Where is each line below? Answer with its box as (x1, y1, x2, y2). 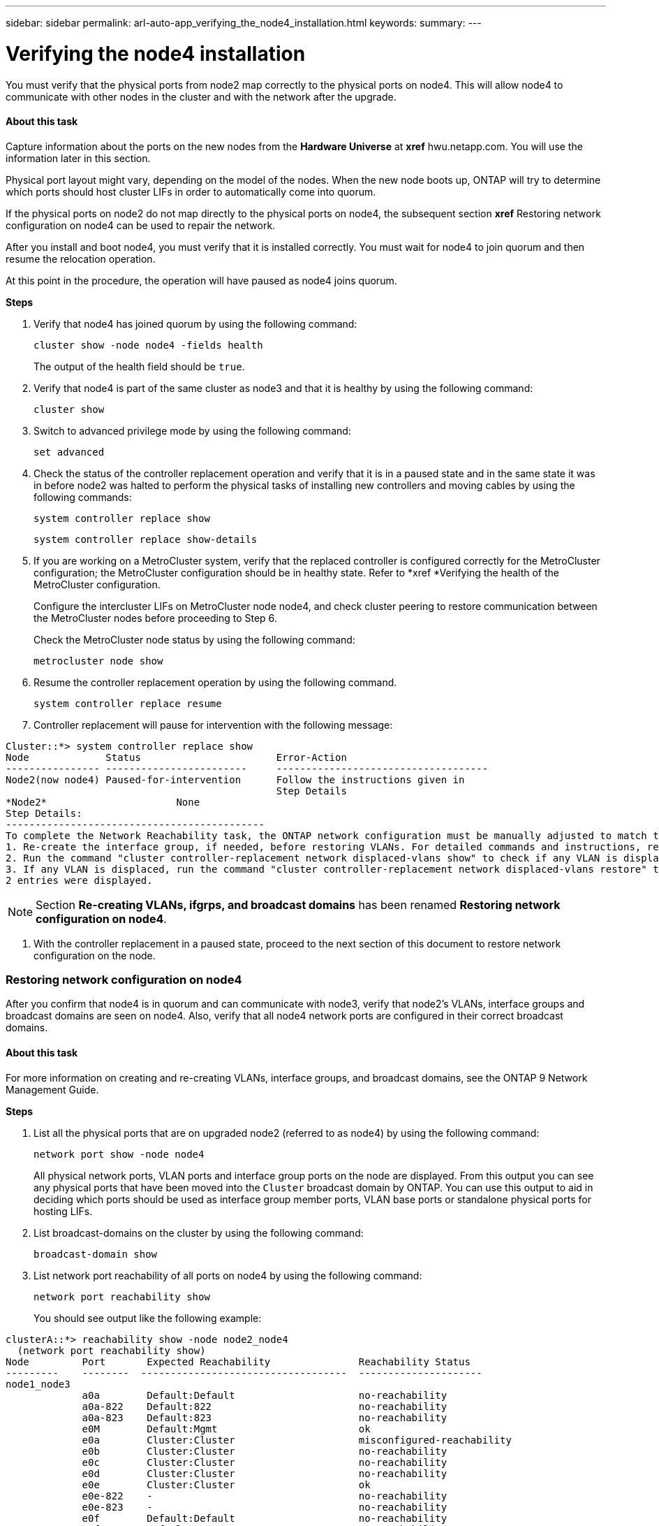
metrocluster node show (34, 655, 163, 667)
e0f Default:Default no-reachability (82, 1512, 447, 1524)
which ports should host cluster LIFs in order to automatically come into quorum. (6, 185, 376, 198)
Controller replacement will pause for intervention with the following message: (34, 718, 393, 731)
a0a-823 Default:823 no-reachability (82, 1411, 447, 1423)
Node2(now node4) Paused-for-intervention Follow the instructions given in (6, 773, 465, 785)
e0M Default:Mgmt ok (82, 1423, 371, 1434)
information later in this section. (6, 152, 151, 164)
